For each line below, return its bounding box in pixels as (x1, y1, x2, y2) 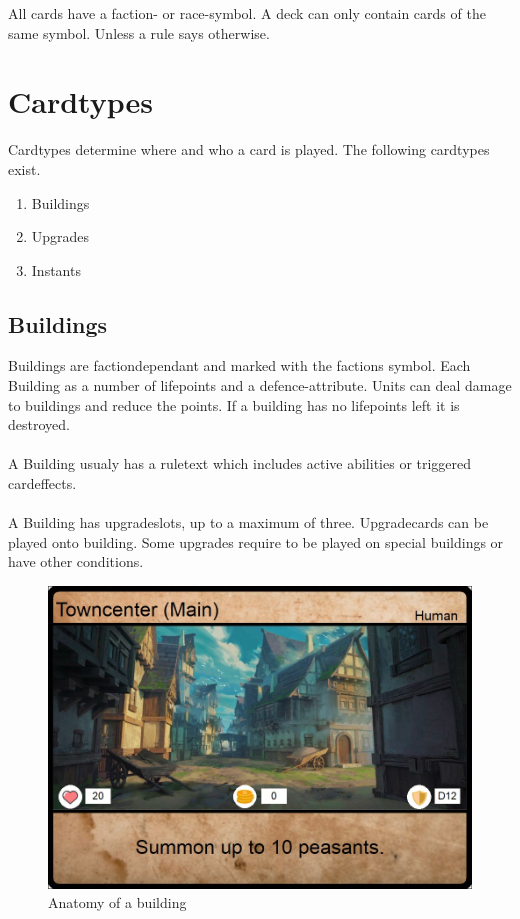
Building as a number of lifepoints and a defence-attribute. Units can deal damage (8, 375, 512, 396)
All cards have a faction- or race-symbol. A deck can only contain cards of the (8, 3, 486, 23)
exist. (8, 158, 41, 179)
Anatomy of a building (48, 892, 187, 913)
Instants (31, 259, 81, 280)
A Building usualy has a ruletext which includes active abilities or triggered (8, 453, 472, 474)
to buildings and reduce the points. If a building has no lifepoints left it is (8, 394, 460, 415)
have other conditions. (8, 551, 144, 572)
